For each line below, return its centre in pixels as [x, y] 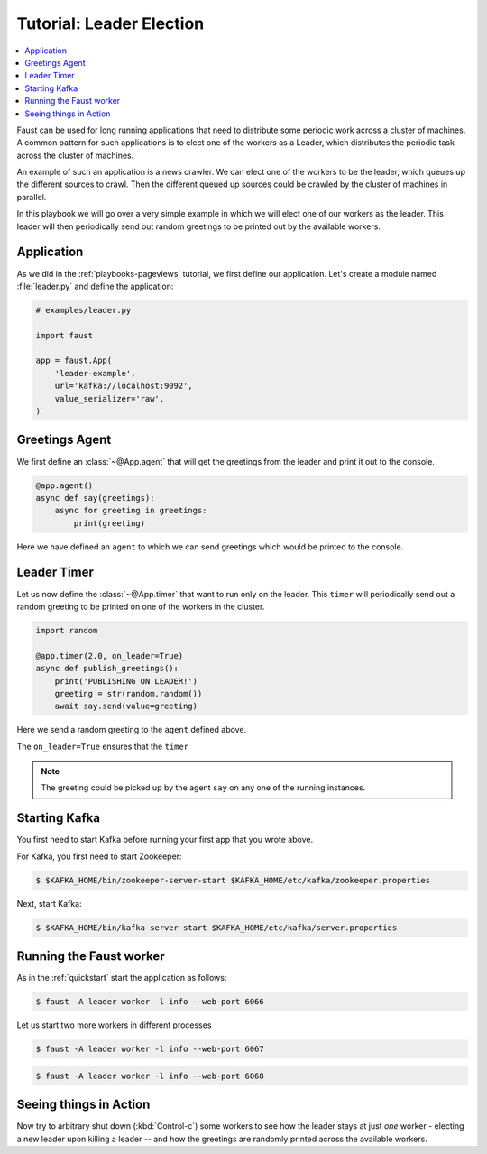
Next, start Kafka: [49, 903]
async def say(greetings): [95, 498]
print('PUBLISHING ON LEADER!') [126, 681]
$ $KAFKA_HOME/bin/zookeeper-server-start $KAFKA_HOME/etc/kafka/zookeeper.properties [233, 880]
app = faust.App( [74, 360]
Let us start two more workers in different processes [114, 1025]
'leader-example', [95, 373]
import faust [64, 335]
